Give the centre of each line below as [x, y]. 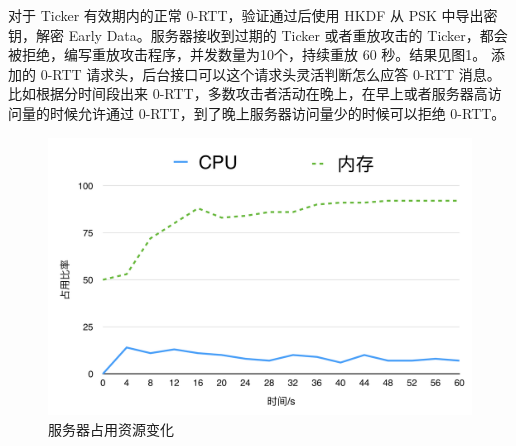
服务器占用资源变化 [111, 428]
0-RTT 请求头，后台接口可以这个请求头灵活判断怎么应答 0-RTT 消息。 [270, 73]
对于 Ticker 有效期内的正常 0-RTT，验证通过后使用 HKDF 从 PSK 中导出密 [253, 15]
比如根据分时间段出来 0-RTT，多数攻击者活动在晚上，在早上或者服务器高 [248, 93]
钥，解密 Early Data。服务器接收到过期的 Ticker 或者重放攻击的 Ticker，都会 [258, 34]
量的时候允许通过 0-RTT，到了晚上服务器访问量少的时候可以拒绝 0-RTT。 [263, 112]
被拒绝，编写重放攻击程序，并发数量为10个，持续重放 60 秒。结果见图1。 [247, 54]
